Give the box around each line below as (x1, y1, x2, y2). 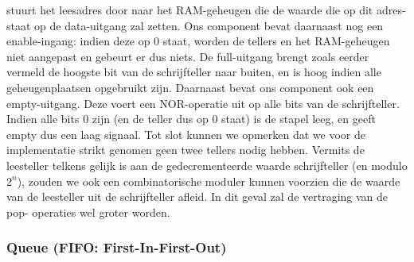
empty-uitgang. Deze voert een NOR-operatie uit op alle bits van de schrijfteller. (6, 94, 400, 111)
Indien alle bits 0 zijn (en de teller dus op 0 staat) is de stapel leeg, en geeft (6, 110, 376, 127)
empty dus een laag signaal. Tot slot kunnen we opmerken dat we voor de (6, 125, 365, 142)
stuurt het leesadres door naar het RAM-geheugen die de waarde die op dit (6, 2, 373, 17)
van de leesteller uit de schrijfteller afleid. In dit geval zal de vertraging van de (6, 188, 389, 205)
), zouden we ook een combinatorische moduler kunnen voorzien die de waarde (17, 172, 400, 189)
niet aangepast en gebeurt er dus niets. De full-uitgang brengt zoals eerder (6, 48, 369, 64)
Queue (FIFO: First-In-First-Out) (6, 237, 227, 257)
